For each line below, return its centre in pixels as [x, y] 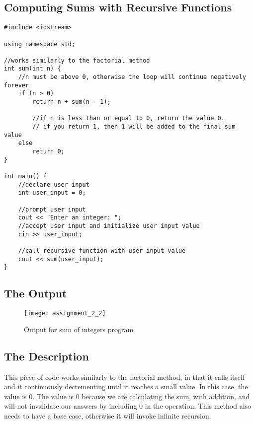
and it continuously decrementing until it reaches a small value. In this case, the [126, 387]
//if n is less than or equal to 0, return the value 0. [128, 118]
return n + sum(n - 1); [72, 102]
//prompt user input [52, 209]
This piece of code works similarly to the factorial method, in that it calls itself [125, 377]
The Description [46, 356]
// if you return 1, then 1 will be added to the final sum [134, 127]
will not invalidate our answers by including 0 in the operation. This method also [128, 406]
